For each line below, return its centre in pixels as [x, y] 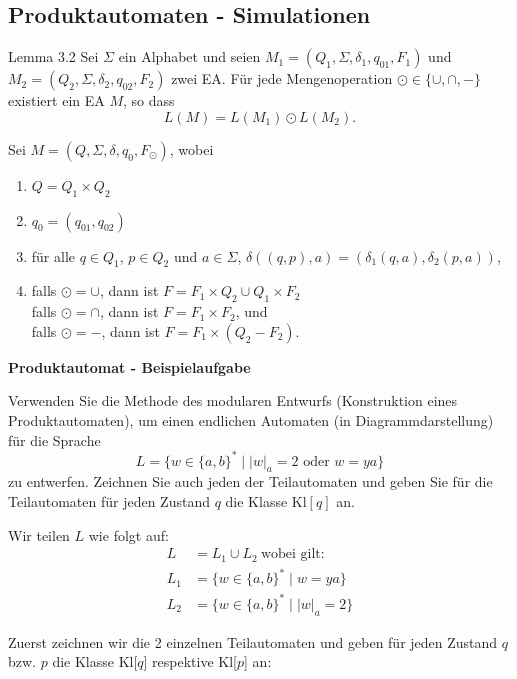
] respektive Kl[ [190, 661]
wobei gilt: [292, 554]
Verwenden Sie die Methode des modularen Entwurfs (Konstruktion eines [233, 400]
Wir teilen [39, 534]
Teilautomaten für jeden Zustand [109, 501]
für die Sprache [54, 439]
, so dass [149, 100]
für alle [53, 255]
